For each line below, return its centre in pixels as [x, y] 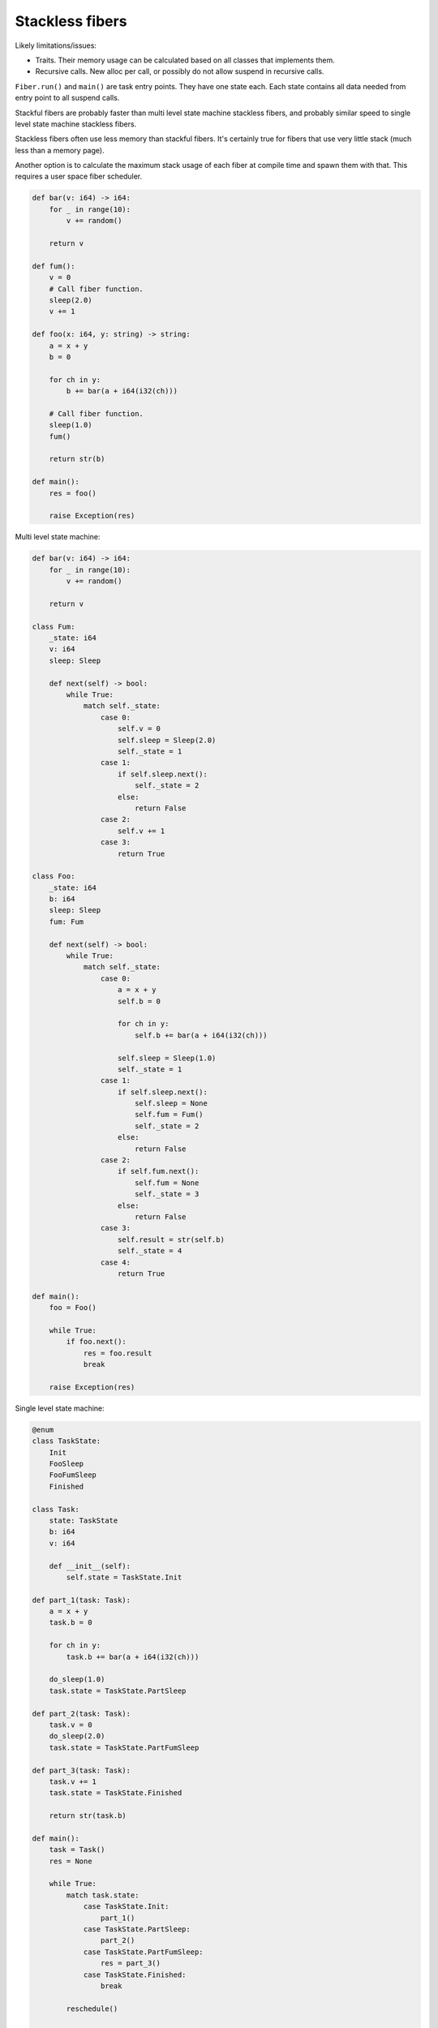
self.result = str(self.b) [171, 1240]
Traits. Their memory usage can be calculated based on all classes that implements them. [185, 60]
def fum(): [54, 266]
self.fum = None [167, 1183]
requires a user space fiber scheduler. [79, 176]
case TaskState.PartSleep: [137, 1929]
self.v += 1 [142, 831]
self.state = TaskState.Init [124, 1577]
